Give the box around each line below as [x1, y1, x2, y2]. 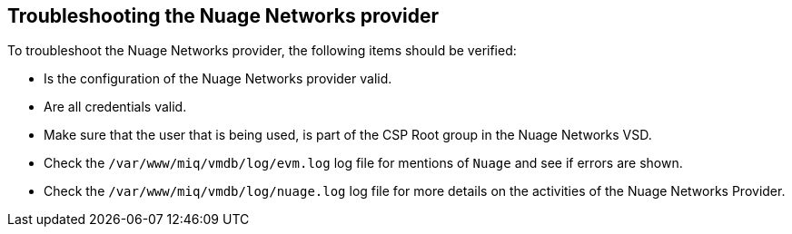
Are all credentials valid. [44, 99, 187, 115]
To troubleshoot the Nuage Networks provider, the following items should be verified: [7, 43, 517, 59]
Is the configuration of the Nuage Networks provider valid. [44, 71, 392, 87]
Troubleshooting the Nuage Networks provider [7, 5, 440, 27]
